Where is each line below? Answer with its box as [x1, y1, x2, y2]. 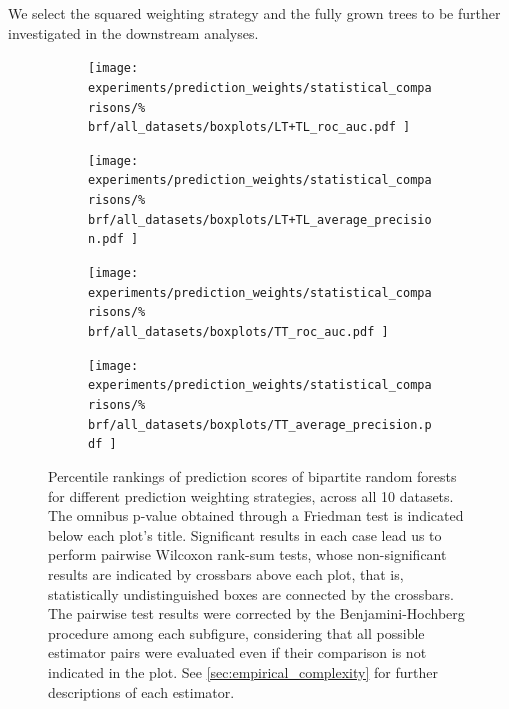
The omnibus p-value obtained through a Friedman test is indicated [48, 505, 464, 526]
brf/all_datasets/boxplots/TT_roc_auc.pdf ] [88, 325, 389, 340]
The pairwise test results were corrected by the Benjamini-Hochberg [48, 603, 465, 624]
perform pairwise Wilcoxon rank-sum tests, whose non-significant [48, 544, 447, 565]
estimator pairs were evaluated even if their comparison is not [48, 642, 427, 663]
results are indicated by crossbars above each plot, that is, [48, 563, 404, 584]
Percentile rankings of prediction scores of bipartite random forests [48, 466, 457, 486]
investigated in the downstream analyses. [8, 22, 259, 43]
